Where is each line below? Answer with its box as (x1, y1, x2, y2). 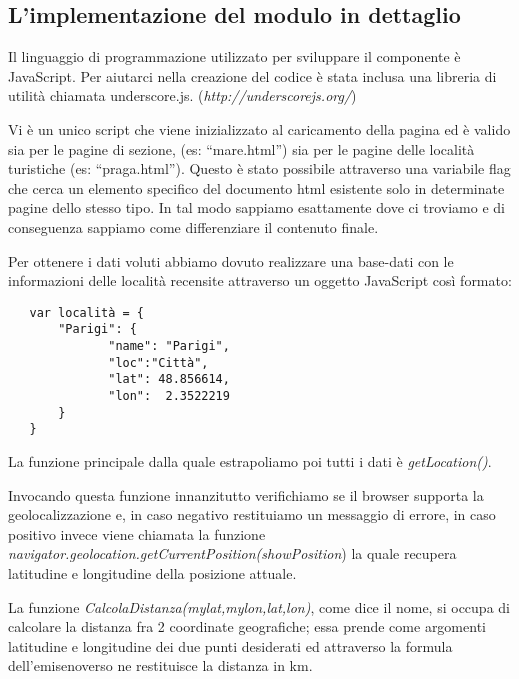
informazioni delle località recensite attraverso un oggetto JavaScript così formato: (8, 270, 512, 291)
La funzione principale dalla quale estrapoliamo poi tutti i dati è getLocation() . (8, 450, 492, 471)
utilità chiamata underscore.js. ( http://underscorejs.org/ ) (8, 85, 357, 106)
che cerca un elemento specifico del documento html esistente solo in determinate (8, 177, 505, 198)
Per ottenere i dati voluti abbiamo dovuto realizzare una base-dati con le (8, 250, 454, 271)
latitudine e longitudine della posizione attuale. (8, 562, 297, 583)
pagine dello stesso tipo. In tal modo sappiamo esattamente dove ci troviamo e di (8, 197, 505, 218)
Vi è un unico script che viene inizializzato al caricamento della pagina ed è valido (8, 118, 511, 139)
